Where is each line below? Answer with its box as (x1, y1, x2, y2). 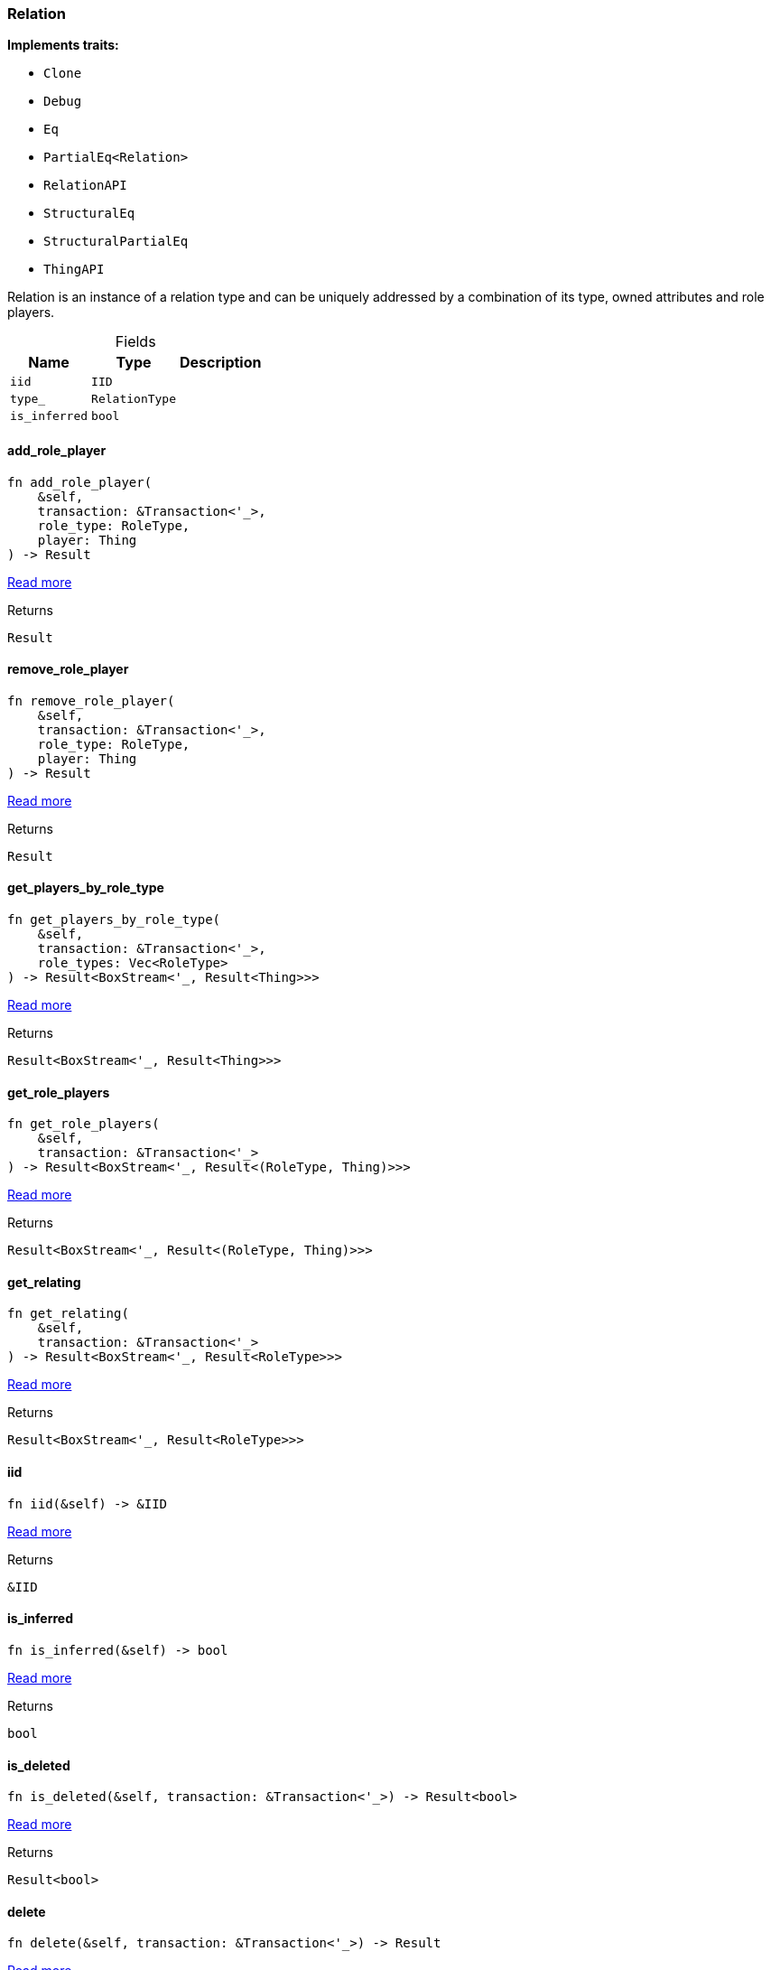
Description (180, 353, 262, 372)
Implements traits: (7, 37, 119, 53)
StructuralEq (43, 206, 135, 221)
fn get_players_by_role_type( (7, 912, 221, 928)
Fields (115, 332, 156, 351)
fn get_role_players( (7, 1116, 160, 1132)
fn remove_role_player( (7, 693, 175, 708)
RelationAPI (43, 178, 127, 193)
